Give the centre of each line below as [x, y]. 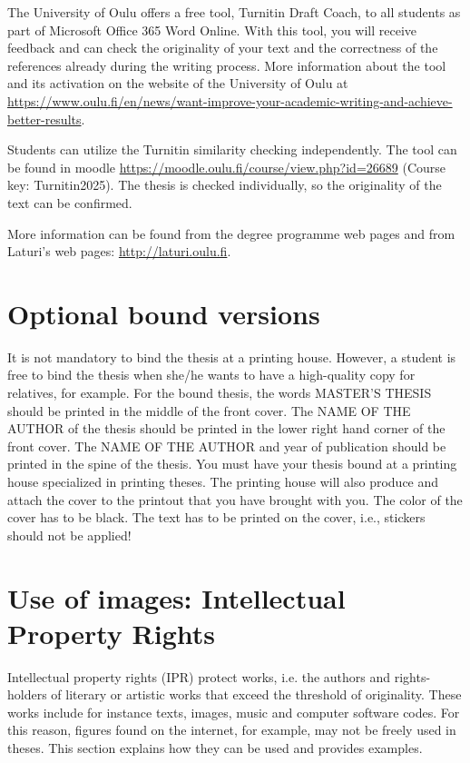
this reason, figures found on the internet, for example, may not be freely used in [232, 730]
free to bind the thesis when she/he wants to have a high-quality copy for [211, 375]
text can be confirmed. [70, 202]
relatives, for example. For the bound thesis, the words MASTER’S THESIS [220, 393]
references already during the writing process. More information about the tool [227, 65]
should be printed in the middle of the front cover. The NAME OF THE [209, 410]
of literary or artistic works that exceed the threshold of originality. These [256, 694]
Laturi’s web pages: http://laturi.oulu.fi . [119, 251]
